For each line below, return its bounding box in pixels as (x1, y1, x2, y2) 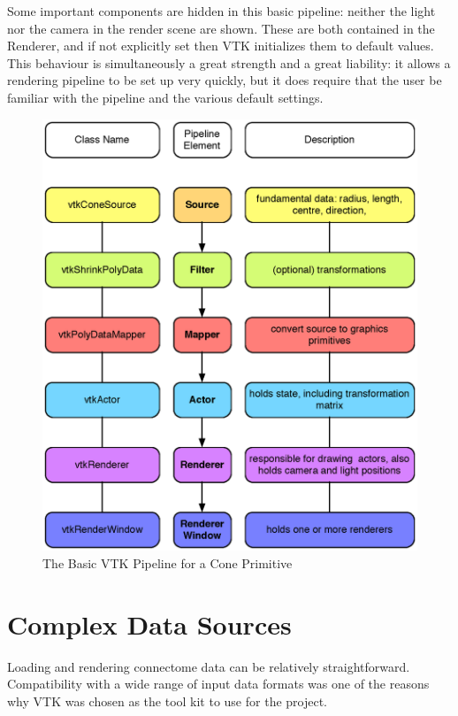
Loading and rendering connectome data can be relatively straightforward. (7, 657, 410, 675)
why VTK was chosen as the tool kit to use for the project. (7, 691, 328, 710)
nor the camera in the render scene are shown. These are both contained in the (7, 19, 435, 37)
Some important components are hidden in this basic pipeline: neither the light (7, 2, 436, 19)
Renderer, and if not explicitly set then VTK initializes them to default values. (7, 36, 434, 55)
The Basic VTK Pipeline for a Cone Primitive (42, 553, 293, 572)
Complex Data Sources (7, 605, 292, 642)
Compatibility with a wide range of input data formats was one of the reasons (7, 674, 430, 693)
